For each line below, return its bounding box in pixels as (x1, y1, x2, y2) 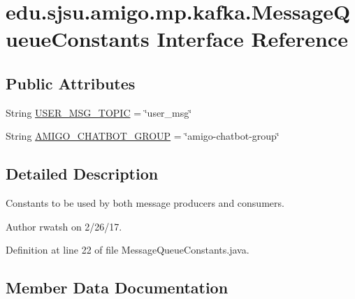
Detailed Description (6, 163, 159, 184)
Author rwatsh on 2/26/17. (6, 219, 122, 233)
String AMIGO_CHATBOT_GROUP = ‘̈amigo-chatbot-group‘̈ (6, 129, 280, 143)
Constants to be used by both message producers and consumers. (6, 196, 284, 210)
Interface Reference (157, 24, 348, 53)
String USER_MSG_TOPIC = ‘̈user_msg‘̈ (6, 105, 192, 119)
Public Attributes (6, 72, 136, 94)
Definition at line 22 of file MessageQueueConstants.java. (6, 242, 249, 257)
